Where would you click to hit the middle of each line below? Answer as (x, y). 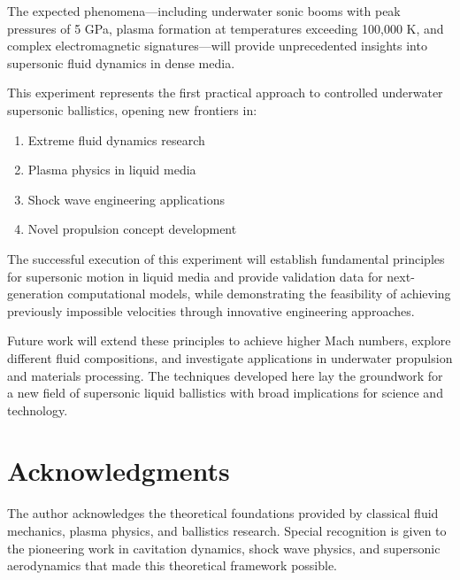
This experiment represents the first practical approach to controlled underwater (225, 93)
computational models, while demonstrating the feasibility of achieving (259, 294)
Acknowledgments (119, 471)
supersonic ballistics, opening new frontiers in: (132, 109)
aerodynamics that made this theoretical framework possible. (172, 565)
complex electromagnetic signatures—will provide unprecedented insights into (217, 46)
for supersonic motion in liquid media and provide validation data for (195, 276)
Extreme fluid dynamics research (116, 139)
